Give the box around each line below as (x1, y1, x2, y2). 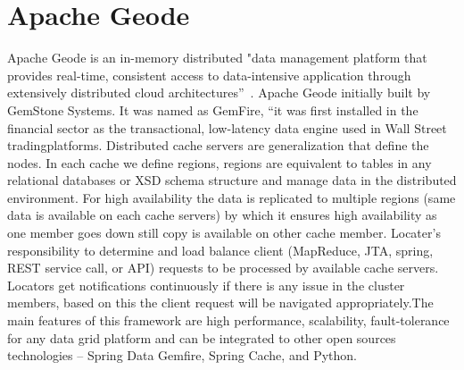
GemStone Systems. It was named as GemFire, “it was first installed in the (7, 100, 418, 119)
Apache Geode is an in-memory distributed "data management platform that (7, 48, 427, 67)
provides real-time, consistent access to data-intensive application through (7, 65, 411, 84)
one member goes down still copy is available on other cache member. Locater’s (7, 223, 441, 242)
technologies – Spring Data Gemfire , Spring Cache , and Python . (7, 346, 357, 365)
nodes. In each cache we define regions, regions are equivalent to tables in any (7, 153, 432, 172)
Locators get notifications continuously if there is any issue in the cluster (7, 275, 405, 294)
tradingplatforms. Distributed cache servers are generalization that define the (7, 136, 429, 155)
